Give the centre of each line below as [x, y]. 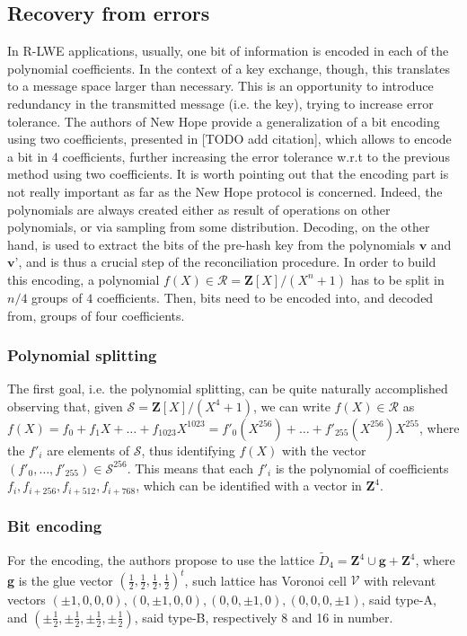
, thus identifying [188, 450]
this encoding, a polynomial [84, 279]
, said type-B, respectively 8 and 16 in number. [264, 617]
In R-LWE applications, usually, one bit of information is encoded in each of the [228, 51]
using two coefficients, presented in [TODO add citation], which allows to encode [229, 139]
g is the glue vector [60, 580]
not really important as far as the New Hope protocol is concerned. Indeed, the [225, 191]
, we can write [291, 406]
